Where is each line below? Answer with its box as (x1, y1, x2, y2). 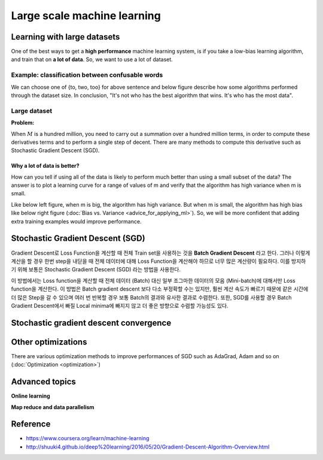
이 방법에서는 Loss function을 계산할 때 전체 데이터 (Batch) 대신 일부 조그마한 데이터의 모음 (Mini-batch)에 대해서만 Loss (11, 277, 295, 284)
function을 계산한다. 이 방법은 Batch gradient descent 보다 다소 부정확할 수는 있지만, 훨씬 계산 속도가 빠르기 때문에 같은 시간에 (11, 285, 309, 293)
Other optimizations (11, 337, 87, 347)
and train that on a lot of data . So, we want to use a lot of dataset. (11, 56, 173, 63)
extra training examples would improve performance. (11, 217, 142, 225)
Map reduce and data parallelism (11, 403, 95, 410)
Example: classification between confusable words (11, 71, 163, 79)
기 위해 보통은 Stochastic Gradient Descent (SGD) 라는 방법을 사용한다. (11, 266, 181, 273)
